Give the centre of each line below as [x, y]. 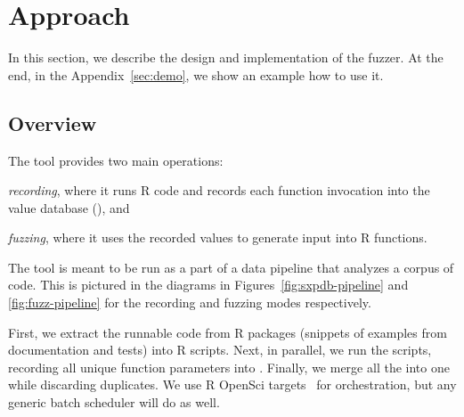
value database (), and [69, 207]
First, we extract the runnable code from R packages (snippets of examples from [228, 332]
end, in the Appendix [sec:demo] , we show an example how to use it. [196, 74]
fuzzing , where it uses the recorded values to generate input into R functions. [218, 237]
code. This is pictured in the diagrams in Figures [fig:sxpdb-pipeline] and [208, 285]
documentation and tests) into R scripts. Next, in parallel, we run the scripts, [220, 350]
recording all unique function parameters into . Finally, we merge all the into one [229, 367]
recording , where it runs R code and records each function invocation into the [219, 190]
